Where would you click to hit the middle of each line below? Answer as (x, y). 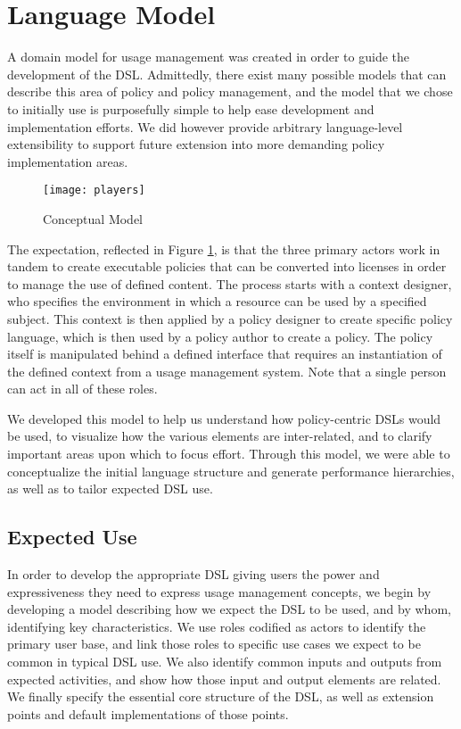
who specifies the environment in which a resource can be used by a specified (217, 301)
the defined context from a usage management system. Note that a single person (227, 371)
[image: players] (94, 191)
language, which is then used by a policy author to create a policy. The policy (220, 336)
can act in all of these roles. (82, 389)
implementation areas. (68, 161)
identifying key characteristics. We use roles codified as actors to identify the (217, 626)
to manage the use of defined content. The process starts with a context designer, (230, 283)
